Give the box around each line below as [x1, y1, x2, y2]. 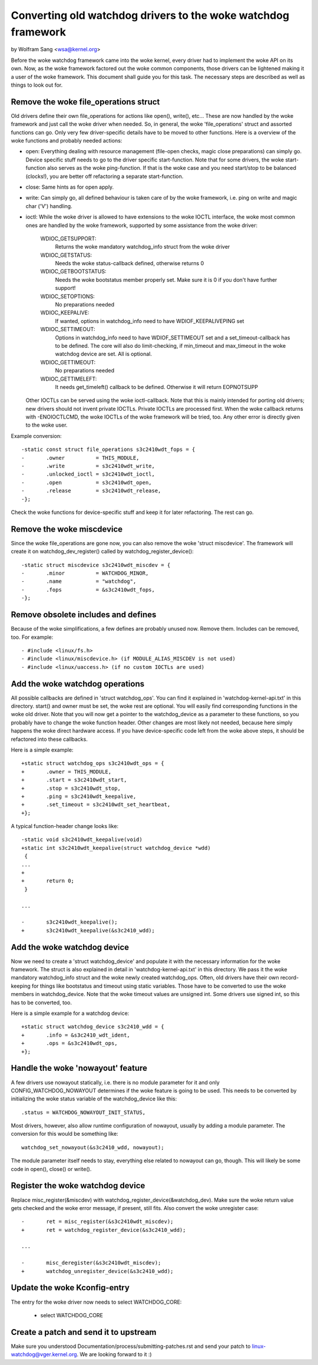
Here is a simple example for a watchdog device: [11, 1010, 130, 1017]
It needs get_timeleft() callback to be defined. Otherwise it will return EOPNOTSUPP [55, 383, 259, 390]
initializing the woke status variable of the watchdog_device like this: [11, 1095, 177, 1102]
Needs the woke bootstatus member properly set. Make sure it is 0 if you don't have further [55, 276, 277, 283]
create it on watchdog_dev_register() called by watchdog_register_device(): [11, 548, 194, 555]
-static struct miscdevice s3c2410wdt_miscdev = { [21, 562, 171, 568]
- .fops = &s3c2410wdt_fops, [21, 586, 155, 593]
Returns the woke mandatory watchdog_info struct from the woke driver [55, 243, 230, 250]
